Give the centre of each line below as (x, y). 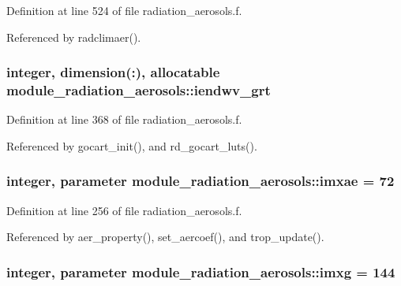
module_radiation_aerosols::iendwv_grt (139, 90)
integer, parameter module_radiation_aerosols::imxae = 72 (200, 181)
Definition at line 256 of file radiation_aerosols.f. (124, 210)
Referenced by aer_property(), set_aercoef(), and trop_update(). (165, 237)
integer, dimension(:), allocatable (113, 72)
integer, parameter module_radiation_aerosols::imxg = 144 (201, 271)
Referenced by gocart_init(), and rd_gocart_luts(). (132, 145)
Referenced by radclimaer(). (74, 37)
